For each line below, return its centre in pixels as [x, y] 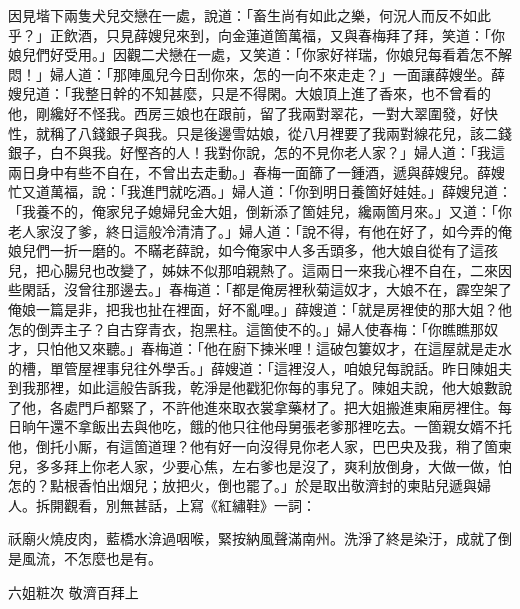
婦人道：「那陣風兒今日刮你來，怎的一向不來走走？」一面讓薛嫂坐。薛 [277, 73]
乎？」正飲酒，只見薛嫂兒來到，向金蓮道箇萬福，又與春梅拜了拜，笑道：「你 [256, 34]
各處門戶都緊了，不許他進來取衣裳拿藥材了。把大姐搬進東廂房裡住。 [273, 406]
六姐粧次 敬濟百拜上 [73, 591]
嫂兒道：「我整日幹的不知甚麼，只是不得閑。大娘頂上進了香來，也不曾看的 [249, 93]
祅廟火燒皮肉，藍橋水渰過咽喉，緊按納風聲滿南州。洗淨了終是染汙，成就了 [253, 538]
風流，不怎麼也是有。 [91, 558]
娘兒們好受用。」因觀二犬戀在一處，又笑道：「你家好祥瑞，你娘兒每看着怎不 [253, 54]
